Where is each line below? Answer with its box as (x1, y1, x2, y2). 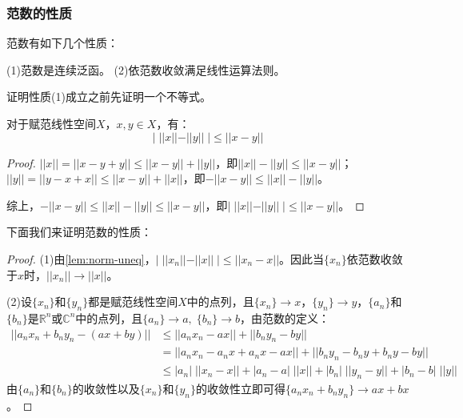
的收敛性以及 (72, 380, 140, 397)
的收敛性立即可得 (196, 380, 285, 397)
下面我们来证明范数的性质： (6, 223, 152, 240)
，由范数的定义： (240, 309, 330, 326)
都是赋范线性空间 (88, 293, 178, 310)
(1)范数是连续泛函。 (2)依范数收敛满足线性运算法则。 (6, 61, 285, 78)
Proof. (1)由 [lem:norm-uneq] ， (6, 250, 156, 267)
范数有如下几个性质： (6, 34, 118, 51)
